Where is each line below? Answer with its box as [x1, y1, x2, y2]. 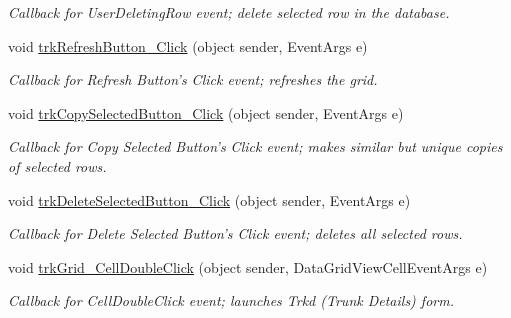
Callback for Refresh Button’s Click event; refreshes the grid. [8, 69, 378, 90]
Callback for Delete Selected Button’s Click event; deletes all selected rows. [8, 223, 463, 244]
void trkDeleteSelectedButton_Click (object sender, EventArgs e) [8, 189, 411, 210]
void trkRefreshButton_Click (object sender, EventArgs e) [8, 35, 368, 56]
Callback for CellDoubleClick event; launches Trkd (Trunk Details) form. [8, 290, 454, 311]
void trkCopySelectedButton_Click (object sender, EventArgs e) [8, 102, 404, 123]
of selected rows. [8, 155, 107, 176]
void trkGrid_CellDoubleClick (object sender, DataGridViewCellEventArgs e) [8, 256, 488, 277]
